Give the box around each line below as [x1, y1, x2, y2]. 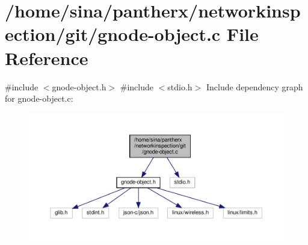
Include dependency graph [206, 80, 303, 93]
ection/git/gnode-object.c [5, 22, 221, 46]
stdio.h [167, 80, 192, 93]
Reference [5, 45, 88, 70]
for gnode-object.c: [5, 92, 73, 105]
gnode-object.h [52, 80, 106, 93]
